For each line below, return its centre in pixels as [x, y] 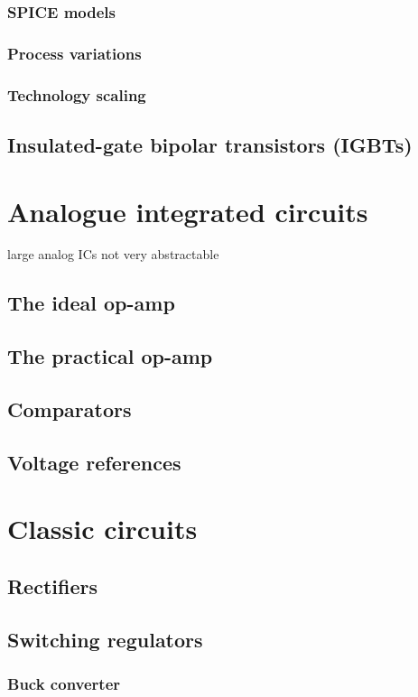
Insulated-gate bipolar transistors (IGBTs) [210, 144]
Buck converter [64, 684]
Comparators [70, 409]
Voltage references [94, 462]
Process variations [74, 53]
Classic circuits [102, 529]
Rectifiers [52, 585]
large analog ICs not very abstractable [113, 254]
